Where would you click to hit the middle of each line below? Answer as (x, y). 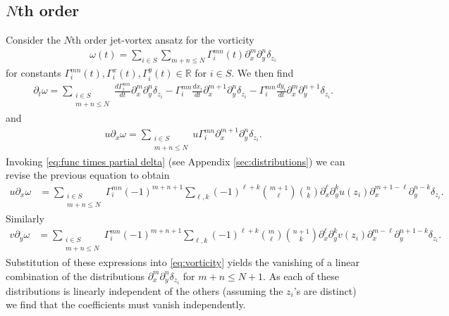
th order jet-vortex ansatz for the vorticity (163, 40)
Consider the (33, 40)
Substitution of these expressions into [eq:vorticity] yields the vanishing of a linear (183, 261)
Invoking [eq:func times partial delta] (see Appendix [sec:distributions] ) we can (176, 161)
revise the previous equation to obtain (88, 175)
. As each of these (301, 276)
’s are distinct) (325, 290)
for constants (33, 73)
